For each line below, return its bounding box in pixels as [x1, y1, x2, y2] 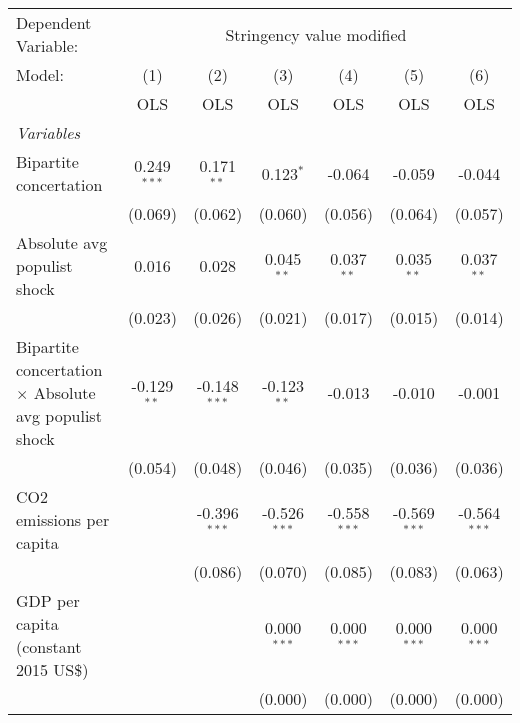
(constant [16, 635, 82, 658]
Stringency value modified [225, 22, 407, 46]
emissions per [16, 508, 110, 531]
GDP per [16, 589, 80, 612]
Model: [16, 63, 65, 86]
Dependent [16, 11, 92, 34]
